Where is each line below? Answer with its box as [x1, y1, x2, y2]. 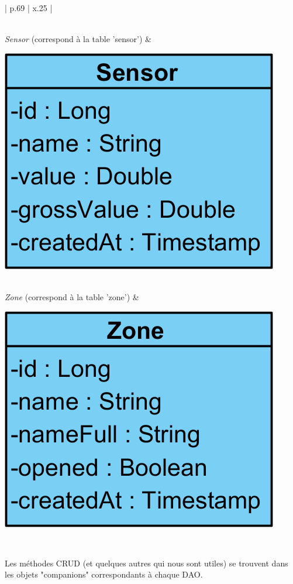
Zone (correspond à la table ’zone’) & [5, 290, 139, 303]
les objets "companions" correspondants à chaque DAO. [5, 568, 203, 580]
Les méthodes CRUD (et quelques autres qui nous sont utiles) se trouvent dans [5, 556, 288, 569]
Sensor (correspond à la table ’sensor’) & [5, 33, 151, 45]
